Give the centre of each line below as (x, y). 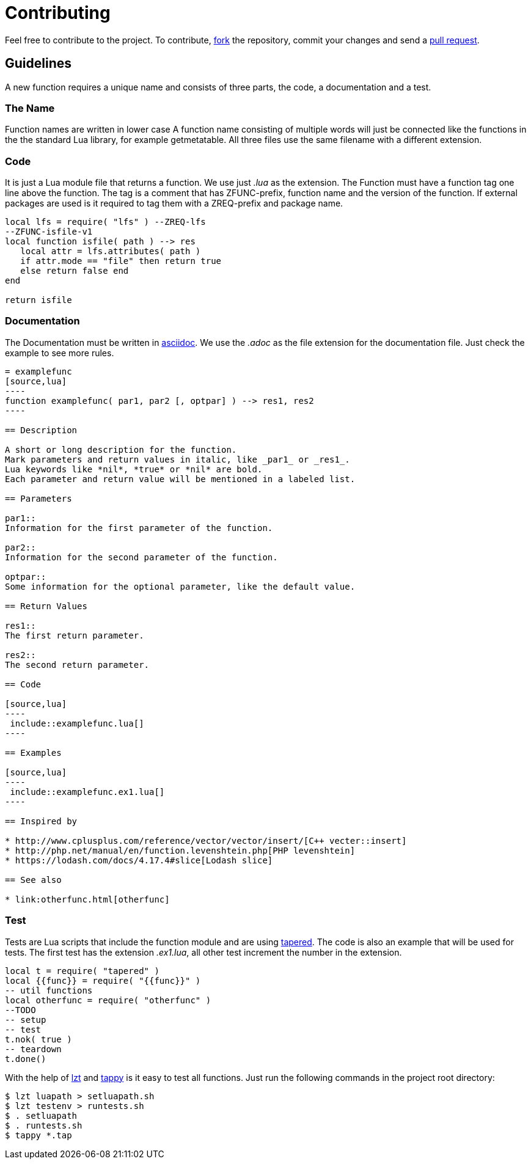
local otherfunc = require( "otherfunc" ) (108, 1000)
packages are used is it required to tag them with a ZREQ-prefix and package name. (174, 203)
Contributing (58, 13)
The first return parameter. (75, 635)
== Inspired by (41, 821)
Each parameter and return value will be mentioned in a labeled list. (180, 479)
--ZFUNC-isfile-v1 (49, 232)
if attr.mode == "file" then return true (121, 261)
